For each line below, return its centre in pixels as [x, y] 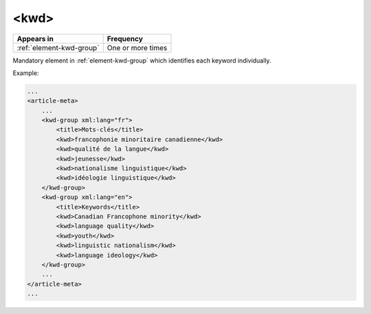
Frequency [125, 39]
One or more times [137, 48]
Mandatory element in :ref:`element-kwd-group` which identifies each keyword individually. [142, 60]
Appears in [35, 39]
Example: [26, 73]
